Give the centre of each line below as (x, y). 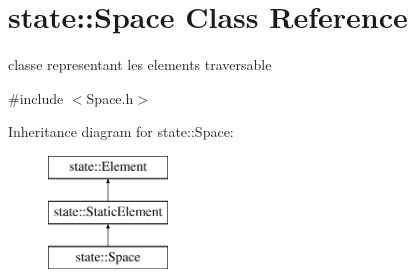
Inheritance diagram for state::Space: (121, 131)
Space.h (110, 97)
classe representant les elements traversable (140, 64)
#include (36, 97)
